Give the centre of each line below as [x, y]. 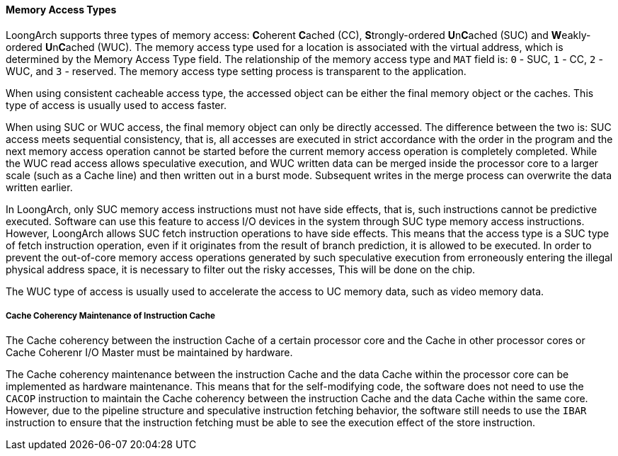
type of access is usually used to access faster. [116, 105]
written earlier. [39, 187]
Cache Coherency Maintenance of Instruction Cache [110, 316]
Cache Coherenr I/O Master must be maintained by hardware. [149, 353]
